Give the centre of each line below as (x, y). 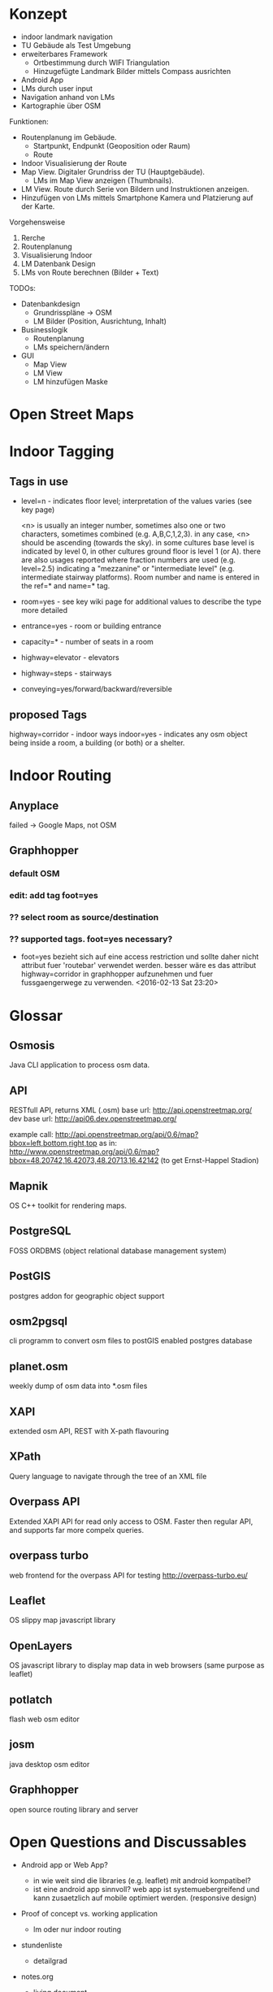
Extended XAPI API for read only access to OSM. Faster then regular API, (131, 1521)
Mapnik (28, 1186)
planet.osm (39, 1366)
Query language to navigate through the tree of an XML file (108, 1476)
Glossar (36, 1016)
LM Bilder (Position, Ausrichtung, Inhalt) (100, 321)
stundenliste (42, 1945)
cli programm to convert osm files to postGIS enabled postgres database (131, 1341)
